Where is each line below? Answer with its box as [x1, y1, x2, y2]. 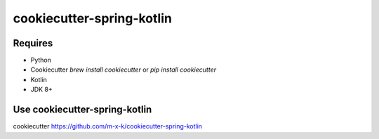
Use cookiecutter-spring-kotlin [13, 104, 152, 116]
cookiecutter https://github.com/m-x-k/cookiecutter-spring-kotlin [13, 122, 203, 131]
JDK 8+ [30, 85, 53, 94]
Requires [13, 37, 53, 49]
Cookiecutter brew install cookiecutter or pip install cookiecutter [30, 65, 217, 74]
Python [30, 56, 52, 65]
